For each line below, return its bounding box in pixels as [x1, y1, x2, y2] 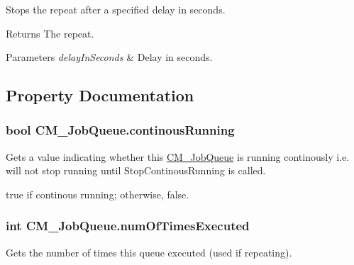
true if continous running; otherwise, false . [6, 186, 189, 201]
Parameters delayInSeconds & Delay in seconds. [6, 50, 213, 64]
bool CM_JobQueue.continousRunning [6, 121, 235, 139]
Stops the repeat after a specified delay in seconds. [6, 2, 226, 16]
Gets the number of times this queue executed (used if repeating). [6, 244, 292, 259]
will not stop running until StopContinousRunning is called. [6, 163, 266, 178]
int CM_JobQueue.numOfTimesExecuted [6, 217, 250, 235]
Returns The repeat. [6, 26, 94, 40]
